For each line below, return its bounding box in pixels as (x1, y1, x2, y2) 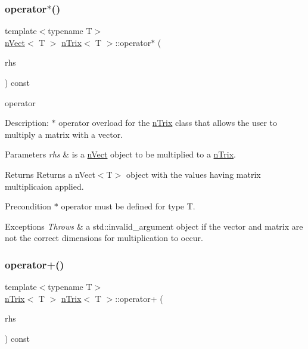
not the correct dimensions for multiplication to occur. (5, 231, 203, 244)
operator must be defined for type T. (61, 200, 195, 212)
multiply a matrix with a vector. (5, 128, 123, 140)
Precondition (5, 200, 52, 212)
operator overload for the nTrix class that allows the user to (58, 116, 278, 129)
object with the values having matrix (126, 168, 261, 180)
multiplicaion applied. (5, 180, 84, 192)
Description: (5, 116, 49, 129)
